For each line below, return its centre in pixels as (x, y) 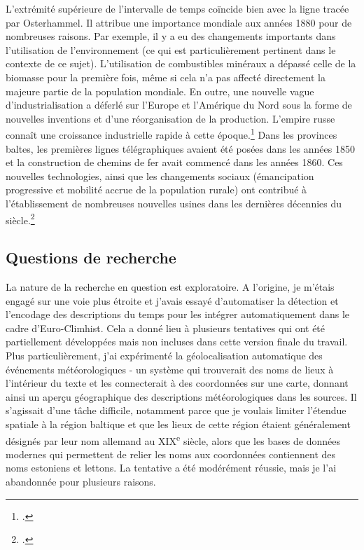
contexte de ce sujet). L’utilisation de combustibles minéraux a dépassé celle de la (181, 63)
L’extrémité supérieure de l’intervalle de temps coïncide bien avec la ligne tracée (177, 8)
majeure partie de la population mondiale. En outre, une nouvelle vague (160, 91)
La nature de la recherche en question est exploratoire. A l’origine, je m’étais (170, 287)
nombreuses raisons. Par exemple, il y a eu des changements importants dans (171, 36)
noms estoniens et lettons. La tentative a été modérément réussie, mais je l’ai (171, 468)
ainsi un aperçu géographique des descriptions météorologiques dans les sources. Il (181, 396)
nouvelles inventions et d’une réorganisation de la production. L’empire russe (170, 118)
